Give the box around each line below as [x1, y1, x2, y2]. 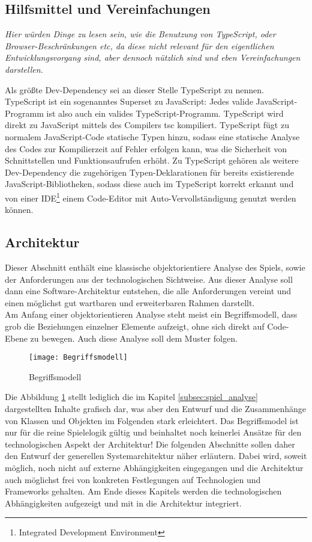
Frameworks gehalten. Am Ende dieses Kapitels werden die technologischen [5, 485, 282, 497]
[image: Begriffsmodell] [29, 353, 128, 362]
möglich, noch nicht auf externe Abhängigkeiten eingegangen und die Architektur [5, 461, 304, 473]
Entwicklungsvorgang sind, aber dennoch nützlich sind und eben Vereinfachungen [5, 51, 301, 64]
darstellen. [5, 63, 43, 75]
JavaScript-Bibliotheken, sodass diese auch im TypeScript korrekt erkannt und [5, 177, 294, 190]
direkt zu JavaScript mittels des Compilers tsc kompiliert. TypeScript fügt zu [5, 119, 289, 131]
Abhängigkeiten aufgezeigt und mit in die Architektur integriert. [5, 496, 242, 509]
